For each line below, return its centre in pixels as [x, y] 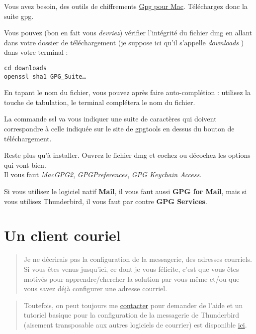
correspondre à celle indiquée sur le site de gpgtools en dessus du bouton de [119, 129]
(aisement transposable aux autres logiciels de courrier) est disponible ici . [135, 324]
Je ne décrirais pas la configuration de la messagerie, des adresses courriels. [138, 259]
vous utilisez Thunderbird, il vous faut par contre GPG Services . [106, 201]
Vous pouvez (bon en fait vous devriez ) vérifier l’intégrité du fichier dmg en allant [128, 33]
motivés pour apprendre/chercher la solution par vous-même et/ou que [131, 278]
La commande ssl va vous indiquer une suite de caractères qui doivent [110, 119]
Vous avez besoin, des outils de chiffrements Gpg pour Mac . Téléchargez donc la [126, 6]
